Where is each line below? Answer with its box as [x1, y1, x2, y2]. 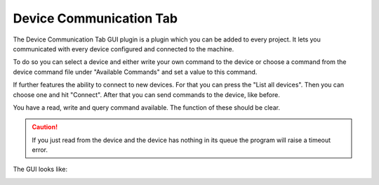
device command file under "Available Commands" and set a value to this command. [13, 68, 258, 76]
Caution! [32, 123, 58, 132]
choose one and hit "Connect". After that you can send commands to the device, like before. [13, 90, 280, 98]
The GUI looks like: [13, 165, 68, 174]
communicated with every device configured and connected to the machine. [13, 44, 234, 53]
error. [32, 146, 48, 154]
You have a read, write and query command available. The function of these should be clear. [13, 103, 281, 112]
